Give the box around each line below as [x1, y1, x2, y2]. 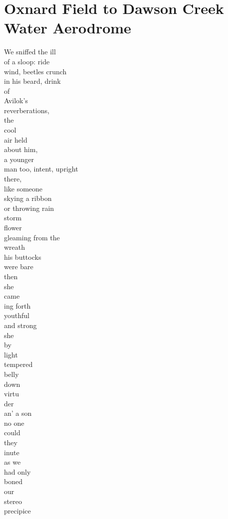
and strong [4, 320, 37, 330]
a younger [4, 154, 34, 164]
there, [4, 173, 22, 184]
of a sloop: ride [4, 56, 50, 66]
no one [4, 417, 24, 428]
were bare [4, 261, 33, 272]
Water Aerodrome [4, 17, 131, 38]
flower [4, 222, 22, 232]
